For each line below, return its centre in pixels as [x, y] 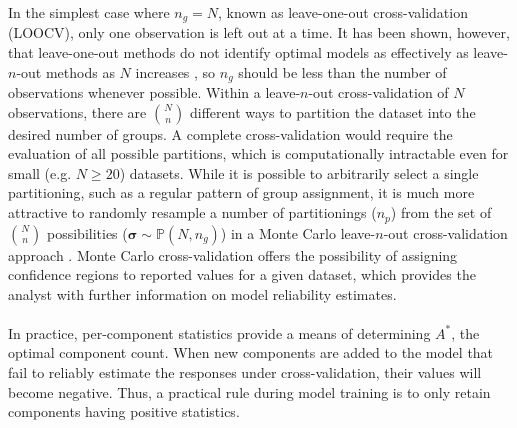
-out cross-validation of [378, 92]
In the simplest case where [89, 12]
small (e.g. [40, 172]
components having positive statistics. [124, 411]
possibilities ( [87, 232]
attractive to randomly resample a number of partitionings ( [192, 212]
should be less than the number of [342, 71]
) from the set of [441, 212]
